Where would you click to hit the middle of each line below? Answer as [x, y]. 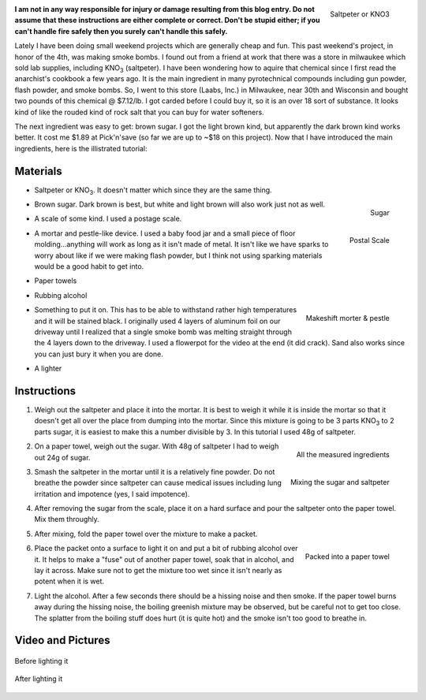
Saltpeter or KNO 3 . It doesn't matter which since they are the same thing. [153, 191]
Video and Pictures [62, 640]
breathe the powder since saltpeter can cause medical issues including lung [158, 483]
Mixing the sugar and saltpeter [340, 482]
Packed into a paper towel [347, 557]
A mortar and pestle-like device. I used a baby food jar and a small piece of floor [165, 233]
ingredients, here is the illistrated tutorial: [81, 148]
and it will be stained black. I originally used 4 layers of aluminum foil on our [157, 321]
